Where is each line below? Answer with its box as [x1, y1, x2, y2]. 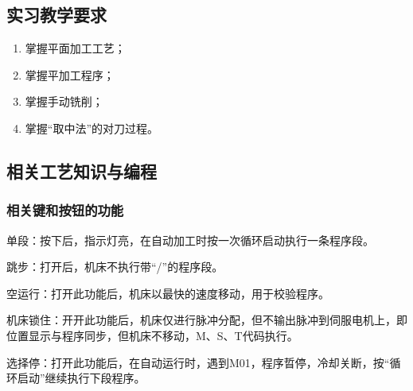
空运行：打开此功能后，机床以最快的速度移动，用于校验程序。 [6, 285, 329, 301]
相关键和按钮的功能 [6, 200, 124, 220]
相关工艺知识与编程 [6, 158, 157, 183]
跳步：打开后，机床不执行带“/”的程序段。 [6, 258, 224, 275]
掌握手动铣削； [25, 93, 103, 110]
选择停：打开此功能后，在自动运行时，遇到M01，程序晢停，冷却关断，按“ [6, 354, 390, 370]
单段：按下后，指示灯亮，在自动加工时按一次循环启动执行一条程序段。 [6, 231, 374, 248]
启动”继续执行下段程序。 [17, 370, 146, 386]
